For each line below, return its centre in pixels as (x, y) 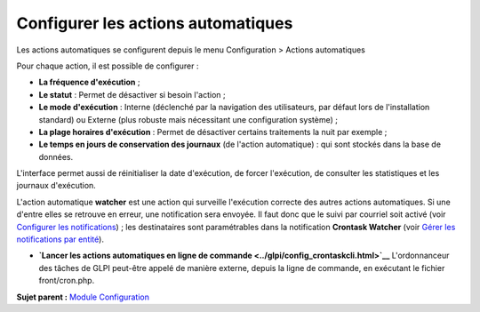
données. (56, 156)
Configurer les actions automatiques (155, 23)
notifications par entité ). (60, 239)
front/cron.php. (67, 281)
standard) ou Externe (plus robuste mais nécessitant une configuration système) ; (188, 119)
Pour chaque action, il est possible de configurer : (108, 66)
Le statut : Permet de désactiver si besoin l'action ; (132, 94)
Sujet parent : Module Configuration (83, 297)
